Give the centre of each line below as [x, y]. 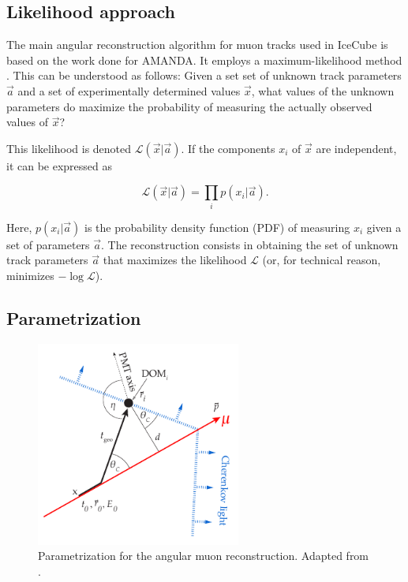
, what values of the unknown [323, 90]
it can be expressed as [60, 165]
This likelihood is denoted [69, 148]
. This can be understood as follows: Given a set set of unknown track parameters [204, 75]
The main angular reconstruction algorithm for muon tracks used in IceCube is [197, 45]
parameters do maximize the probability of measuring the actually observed [189, 106]
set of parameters [48, 244]
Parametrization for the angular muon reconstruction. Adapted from [204, 556]
